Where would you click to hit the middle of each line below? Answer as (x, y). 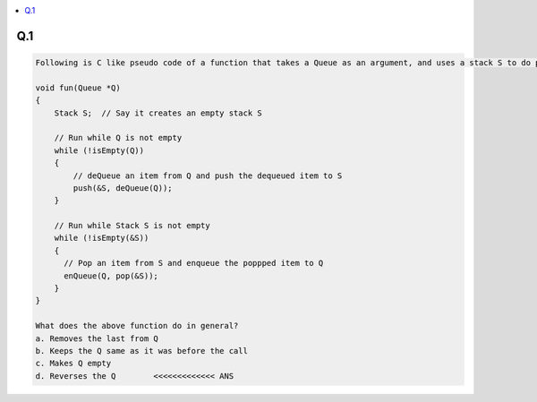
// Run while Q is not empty (118, 138)
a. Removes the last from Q (97, 338)
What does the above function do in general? (137, 326)
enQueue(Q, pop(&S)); (111, 276)
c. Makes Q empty (73, 364)
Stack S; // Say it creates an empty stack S (158, 113)
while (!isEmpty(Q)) (99, 150)
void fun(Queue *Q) (78, 88)
